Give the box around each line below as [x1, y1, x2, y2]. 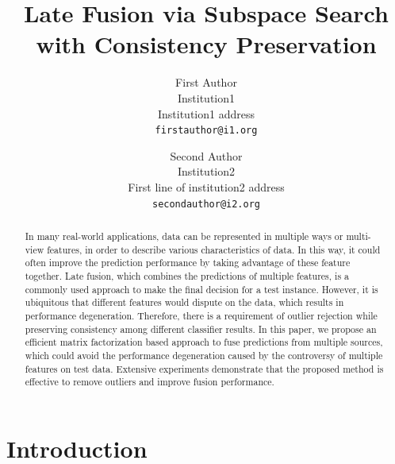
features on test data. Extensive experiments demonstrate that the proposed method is [25, 362, 384, 375]
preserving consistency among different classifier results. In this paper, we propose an [25, 322, 377, 335]
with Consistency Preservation [36, 28, 377, 60]
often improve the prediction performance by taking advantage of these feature [25, 256, 351, 269]
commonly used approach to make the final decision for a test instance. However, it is [25, 282, 378, 296]
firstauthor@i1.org [155, 125, 258, 137]
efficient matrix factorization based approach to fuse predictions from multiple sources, [25, 335, 383, 349]
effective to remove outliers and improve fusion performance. [25, 375, 274, 389]
